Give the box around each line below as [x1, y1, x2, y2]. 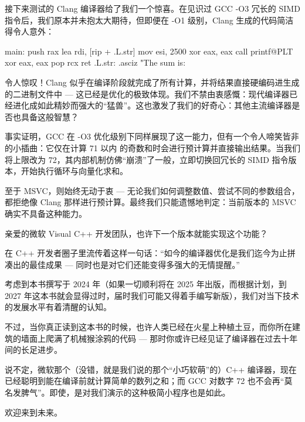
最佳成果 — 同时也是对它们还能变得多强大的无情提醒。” [29, 258, 240, 270]
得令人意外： [5, 25, 54, 38]
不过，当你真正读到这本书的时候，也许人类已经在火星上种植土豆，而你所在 [5, 321, 292, 333]
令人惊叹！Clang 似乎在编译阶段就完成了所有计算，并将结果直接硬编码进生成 [5, 76, 300, 88]
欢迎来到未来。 [5, 406, 62, 418]
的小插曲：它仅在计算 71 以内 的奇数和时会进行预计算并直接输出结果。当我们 [5, 141, 300, 154]
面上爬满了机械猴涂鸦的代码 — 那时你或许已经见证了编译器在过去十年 [29, 332, 298, 344]
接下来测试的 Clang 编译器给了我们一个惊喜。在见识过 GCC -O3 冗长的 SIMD [5, 2, 300, 14]
